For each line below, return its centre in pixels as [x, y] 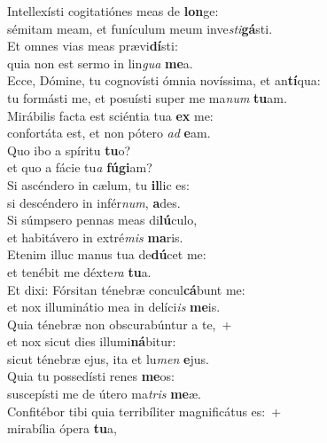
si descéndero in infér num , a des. [94, 202]
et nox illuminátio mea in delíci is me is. [114, 307]
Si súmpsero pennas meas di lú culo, [102, 220]
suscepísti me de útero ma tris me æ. [104, 394]
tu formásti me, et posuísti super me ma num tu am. [147, 97]
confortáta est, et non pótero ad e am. [109, 133]
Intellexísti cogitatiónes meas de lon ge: [113, 11]
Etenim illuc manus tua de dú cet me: [107, 254]
